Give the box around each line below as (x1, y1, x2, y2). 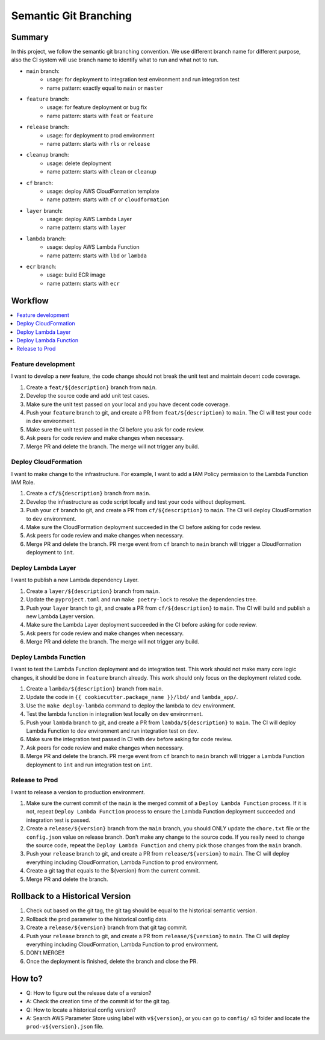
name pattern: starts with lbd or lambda (46, 252, 147, 259)
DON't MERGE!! (26, 949, 65, 956)
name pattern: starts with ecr (46, 280, 120, 287)
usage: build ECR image (46, 271, 106, 278)
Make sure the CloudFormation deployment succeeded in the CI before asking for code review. (26, 524, 262, 531)
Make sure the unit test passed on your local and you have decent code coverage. (26, 401, 230, 408)
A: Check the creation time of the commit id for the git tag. (26, 998, 171, 1005)
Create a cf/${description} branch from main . (26, 490, 150, 497)
